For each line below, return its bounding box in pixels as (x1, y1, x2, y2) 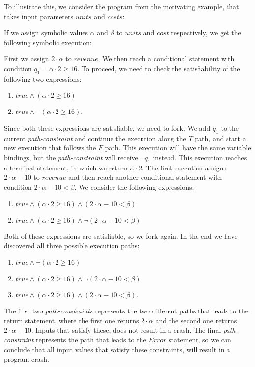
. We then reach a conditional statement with (98, 54, 235, 64)
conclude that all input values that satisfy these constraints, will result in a (4, 344, 230, 354)
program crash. (4, 354, 49, 364)
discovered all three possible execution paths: (4, 240, 140, 251)
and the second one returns (155, 315, 237, 325)
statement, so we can (169, 335, 231, 345)
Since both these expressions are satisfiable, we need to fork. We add (4, 122, 211, 133)
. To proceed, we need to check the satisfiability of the (77, 63, 240, 73)
